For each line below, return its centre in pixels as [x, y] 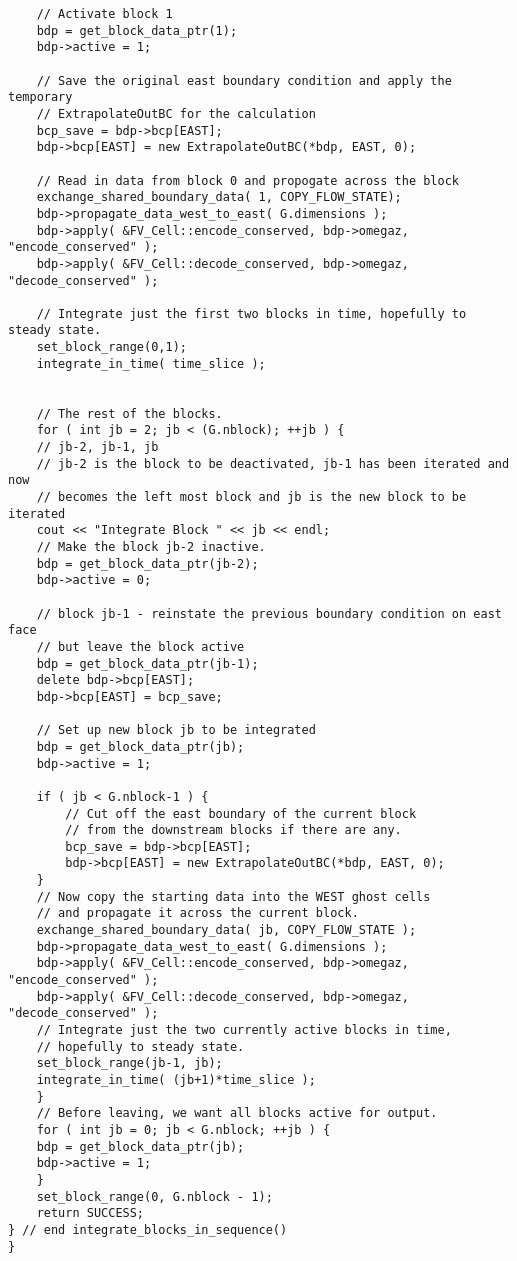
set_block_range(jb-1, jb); [129, 1063]
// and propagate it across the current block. [197, 913]
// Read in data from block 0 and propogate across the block [248, 180]
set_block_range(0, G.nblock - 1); [154, 1196]
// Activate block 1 [104, 14]
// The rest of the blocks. [129, 413]
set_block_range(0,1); [111, 347]
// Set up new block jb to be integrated [176, 730]
